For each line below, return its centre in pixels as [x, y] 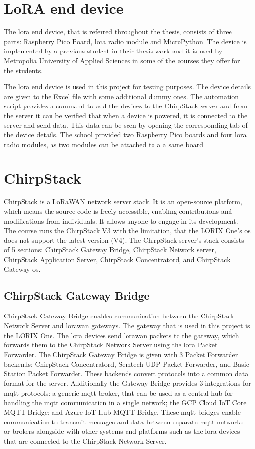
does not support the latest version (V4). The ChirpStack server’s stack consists [124, 240]
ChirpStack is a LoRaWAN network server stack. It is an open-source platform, [123, 201]
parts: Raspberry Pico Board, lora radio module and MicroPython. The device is [125, 41]
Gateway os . [22, 269]
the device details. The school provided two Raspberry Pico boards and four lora [125, 135]
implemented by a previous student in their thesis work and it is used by [113, 51]
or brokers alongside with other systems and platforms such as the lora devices [122, 431]
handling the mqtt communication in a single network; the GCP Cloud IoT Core [125, 402]
